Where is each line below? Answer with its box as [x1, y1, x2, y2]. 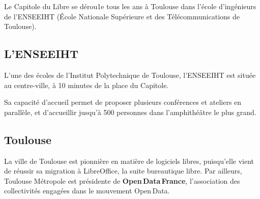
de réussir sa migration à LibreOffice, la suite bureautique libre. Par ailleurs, [4, 165, 242, 176]
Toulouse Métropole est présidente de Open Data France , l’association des [4, 175, 240, 186]
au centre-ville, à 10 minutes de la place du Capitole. [4, 79, 169, 90]
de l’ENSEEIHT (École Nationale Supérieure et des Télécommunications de [4, 11, 240, 21]
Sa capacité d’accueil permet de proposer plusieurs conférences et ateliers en [4, 97, 242, 107]
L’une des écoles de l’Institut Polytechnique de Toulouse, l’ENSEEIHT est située [4, 69, 256, 80]
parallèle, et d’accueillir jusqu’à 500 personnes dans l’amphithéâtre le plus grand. [4, 106, 256, 117]
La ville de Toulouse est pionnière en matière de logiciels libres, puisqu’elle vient [4, 155, 254, 166]
